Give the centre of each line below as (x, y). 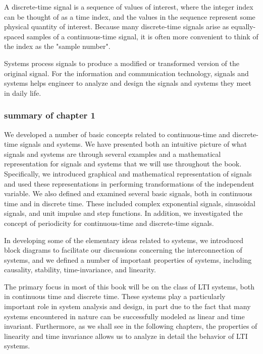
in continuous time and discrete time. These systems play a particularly (115, 296)
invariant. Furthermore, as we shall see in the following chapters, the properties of (131, 326)
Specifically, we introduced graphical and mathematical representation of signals (128, 173)
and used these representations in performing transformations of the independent (129, 183)
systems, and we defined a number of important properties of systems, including (128, 259)
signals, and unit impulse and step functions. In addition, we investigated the (123, 213)
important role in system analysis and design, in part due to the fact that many (127, 306)
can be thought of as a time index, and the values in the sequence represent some (130, 16)
